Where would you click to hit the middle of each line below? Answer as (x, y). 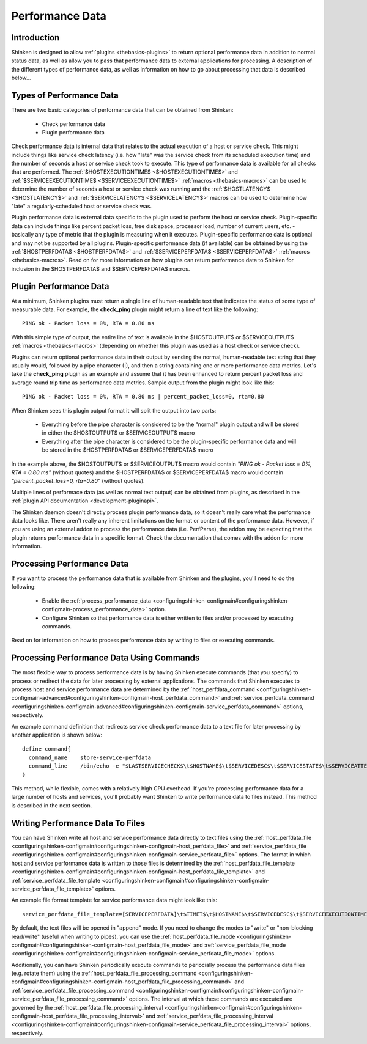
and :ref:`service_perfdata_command (268, 698)
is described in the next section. (52, 805)
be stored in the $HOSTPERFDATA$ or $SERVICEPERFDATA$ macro (128, 450)
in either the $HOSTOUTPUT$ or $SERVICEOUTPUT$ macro (118, 433)
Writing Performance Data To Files (78, 823)
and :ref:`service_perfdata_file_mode (239, 945)
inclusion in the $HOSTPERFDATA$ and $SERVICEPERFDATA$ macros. (101, 268)
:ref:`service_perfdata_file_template (56, 880)
